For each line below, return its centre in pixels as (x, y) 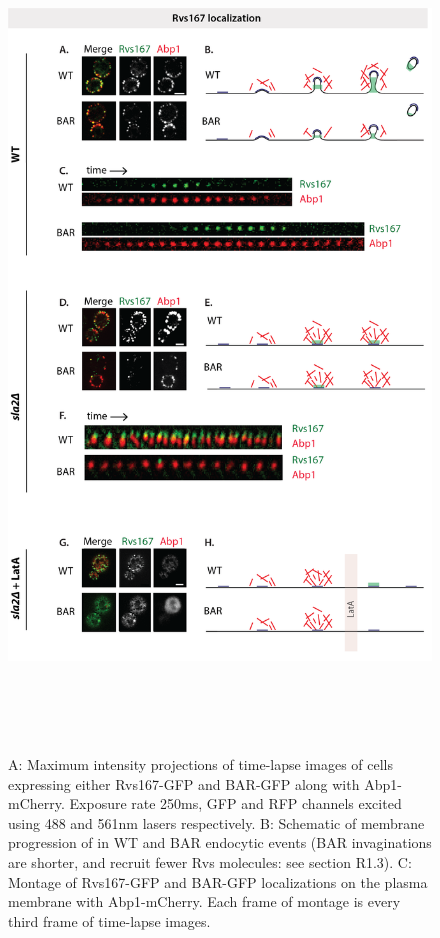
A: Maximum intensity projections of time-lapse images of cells (200, 764)
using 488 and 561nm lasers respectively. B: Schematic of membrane (216, 822)
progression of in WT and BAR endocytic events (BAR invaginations (220, 842)
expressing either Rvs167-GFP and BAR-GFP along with (184, 783)
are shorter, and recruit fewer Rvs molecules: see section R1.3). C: (210, 862)
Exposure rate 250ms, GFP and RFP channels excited (235, 803)
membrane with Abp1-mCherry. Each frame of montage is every (204, 901)
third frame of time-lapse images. (109, 920)
